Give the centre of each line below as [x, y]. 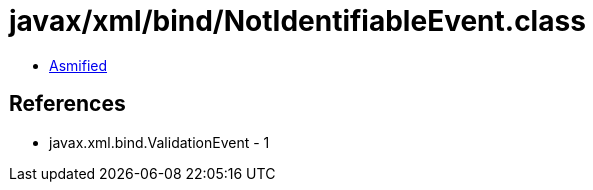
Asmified [78, 65]
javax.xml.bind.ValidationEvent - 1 [159, 142]
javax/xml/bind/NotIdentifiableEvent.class [297, 21]
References [67, 104]
